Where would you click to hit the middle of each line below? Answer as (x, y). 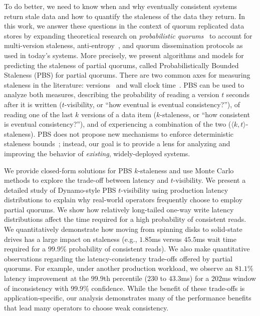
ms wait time (216, 239)
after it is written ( (33, 104)
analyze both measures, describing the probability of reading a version (112, 94)
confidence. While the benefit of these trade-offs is (168, 288)
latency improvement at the (47, 278)
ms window (239, 278)
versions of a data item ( (119, 114)
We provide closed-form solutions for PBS (68, 170)
